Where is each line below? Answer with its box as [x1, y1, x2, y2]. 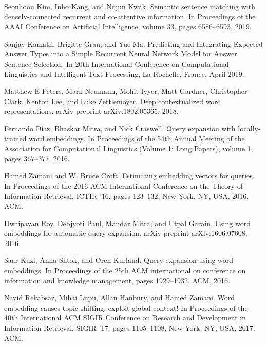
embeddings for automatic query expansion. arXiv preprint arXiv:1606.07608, [4, 228, 247, 238]
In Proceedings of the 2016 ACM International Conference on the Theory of [4, 180, 243, 191]
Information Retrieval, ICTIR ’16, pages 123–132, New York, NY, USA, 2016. [4, 190, 249, 201]
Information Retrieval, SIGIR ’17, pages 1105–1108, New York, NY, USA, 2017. [4, 322, 255, 333]
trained [4, 133, 27, 144]
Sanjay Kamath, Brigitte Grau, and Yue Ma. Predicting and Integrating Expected [4, 38, 263, 49]
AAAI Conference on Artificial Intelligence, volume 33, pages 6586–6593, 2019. [4, 21, 252, 32]
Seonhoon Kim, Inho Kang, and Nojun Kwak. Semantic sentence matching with [4, 1, 255, 11]
